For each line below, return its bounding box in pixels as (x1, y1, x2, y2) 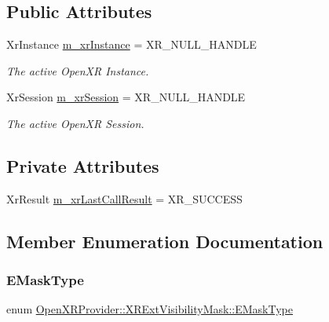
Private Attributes (6, 153, 159, 177)
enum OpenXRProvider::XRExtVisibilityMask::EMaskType (6, 301, 293, 317)
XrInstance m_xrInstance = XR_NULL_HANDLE (6, 36, 257, 53)
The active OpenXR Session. (6, 115, 144, 131)
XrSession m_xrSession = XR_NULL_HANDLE (6, 89, 246, 105)
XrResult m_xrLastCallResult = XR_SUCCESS (6, 190, 243, 207)
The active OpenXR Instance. (6, 62, 149, 79)
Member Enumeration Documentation (6, 229, 324, 253)
